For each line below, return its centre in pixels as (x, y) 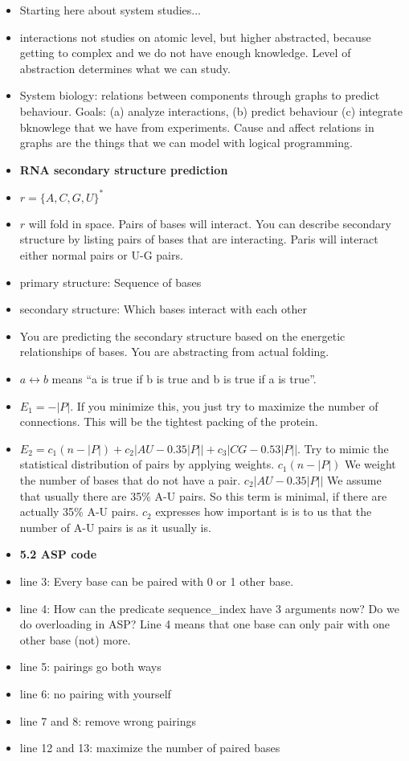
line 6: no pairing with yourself (95, 693)
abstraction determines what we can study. (125, 68)
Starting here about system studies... (110, 10)
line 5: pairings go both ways (90, 667)
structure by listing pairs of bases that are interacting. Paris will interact (199, 239)
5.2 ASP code (58, 554)
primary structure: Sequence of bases (110, 282)
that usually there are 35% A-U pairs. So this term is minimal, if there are (203, 495)
